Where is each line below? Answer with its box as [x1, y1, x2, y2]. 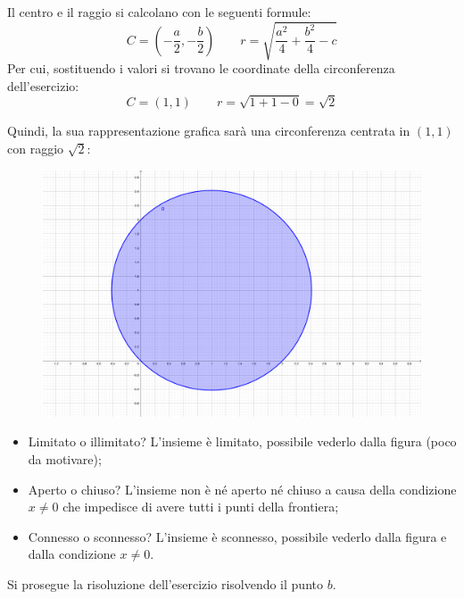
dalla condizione [28, 545, 116, 563]
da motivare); [28, 450, 102, 469]
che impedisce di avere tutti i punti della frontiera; [62, 497, 339, 516]
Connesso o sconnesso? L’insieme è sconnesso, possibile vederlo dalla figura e [28, 527, 447, 545]
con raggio [7, 139, 64, 158]
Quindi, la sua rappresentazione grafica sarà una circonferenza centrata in [7, 121, 410, 140]
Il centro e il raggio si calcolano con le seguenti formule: [7, 3, 311, 21]
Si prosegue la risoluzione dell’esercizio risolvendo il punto [7, 575, 323, 593]
